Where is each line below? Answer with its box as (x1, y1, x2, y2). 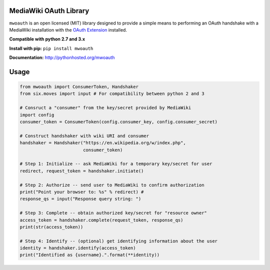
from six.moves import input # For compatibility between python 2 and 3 (19, 91, 204, 97)
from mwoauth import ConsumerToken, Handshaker (19, 84, 138, 90)
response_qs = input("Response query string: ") (19, 196, 141, 202)
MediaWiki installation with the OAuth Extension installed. (9, 27, 127, 33)
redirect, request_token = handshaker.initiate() (19, 168, 144, 174)
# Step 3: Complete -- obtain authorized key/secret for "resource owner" (19, 210, 207, 216)
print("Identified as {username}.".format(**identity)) (19, 252, 160, 258)
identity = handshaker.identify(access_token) (19, 245, 136, 251)
